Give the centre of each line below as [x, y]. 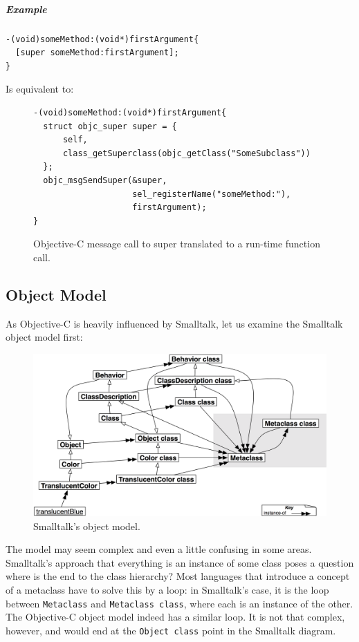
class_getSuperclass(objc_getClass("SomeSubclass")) [186, 153]
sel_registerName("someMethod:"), [212, 194]
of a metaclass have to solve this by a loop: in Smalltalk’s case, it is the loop [167, 590]
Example [26, 9]
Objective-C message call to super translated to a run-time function [177, 244]
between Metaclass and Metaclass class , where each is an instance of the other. [179, 603]
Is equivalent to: [40, 89]
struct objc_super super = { [110, 126]
